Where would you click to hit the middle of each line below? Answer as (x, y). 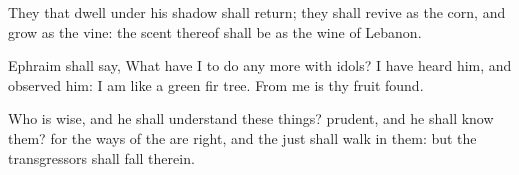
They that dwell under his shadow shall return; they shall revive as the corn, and (257, 12)
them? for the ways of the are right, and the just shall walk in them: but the (242, 137)
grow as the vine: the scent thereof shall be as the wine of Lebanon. (215, 31)
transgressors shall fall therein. (101, 157)
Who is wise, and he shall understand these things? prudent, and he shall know (251, 118)
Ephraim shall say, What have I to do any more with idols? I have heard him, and (260, 65)
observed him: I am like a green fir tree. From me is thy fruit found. (216, 84)
